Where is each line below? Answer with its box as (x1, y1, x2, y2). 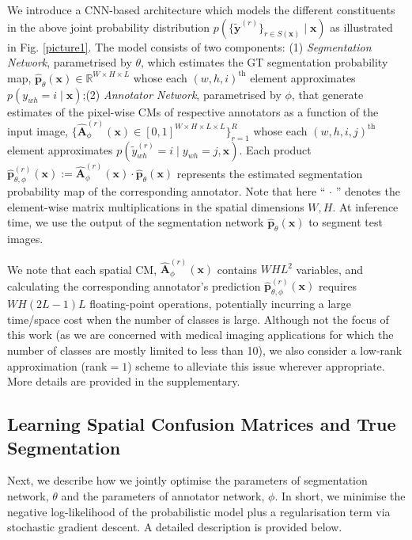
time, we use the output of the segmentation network (7, 214, 264, 230)
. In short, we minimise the (274, 487, 406, 504)
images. (7, 230, 43, 247)
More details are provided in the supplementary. (7, 373, 240, 390)
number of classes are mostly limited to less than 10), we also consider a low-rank (7, 342, 403, 358)
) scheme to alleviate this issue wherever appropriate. (127, 357, 385, 374)
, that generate (291, 86, 364, 102)
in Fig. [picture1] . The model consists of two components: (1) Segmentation (7, 38, 372, 55)
